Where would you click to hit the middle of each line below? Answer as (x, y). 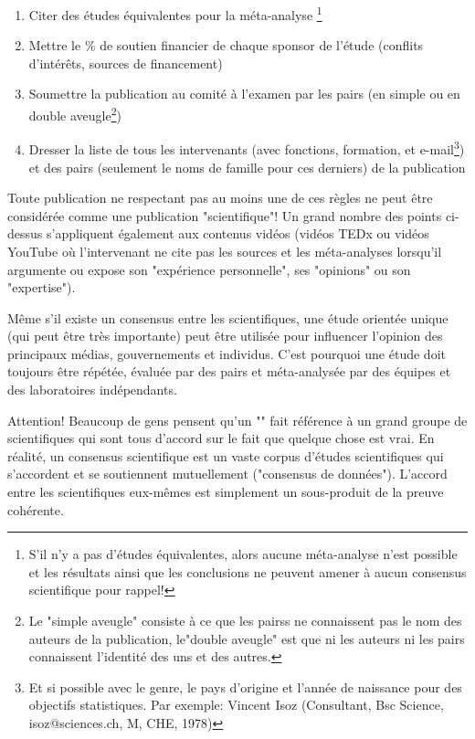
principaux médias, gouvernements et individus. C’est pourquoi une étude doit (227, 353)
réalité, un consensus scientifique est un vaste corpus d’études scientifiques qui (226, 455)
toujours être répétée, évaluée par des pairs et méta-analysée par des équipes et (229, 371)
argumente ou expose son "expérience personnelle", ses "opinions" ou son (209, 269)
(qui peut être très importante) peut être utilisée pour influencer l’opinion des (225, 336)
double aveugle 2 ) (75, 114)
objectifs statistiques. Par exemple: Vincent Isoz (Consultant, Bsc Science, (236, 705)
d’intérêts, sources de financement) (126, 63)
